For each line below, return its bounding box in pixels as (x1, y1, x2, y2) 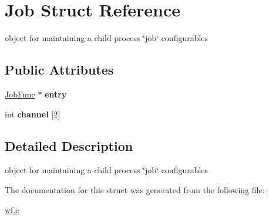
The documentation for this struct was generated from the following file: (5, 183, 265, 196)
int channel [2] (5, 107, 60, 120)
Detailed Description (5, 136, 133, 154)
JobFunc (5, 87, 35, 100)
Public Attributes (5, 60, 114, 79)
